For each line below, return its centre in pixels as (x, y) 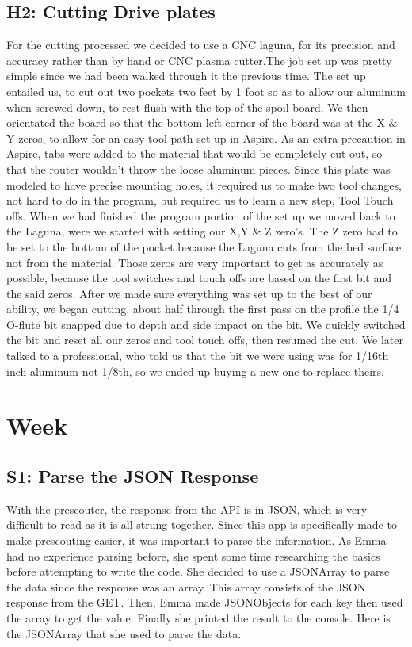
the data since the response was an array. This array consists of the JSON (186, 586)
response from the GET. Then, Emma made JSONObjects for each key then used (205, 602)
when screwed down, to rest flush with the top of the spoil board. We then (187, 107)
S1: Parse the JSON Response (133, 476)
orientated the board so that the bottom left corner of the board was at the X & (202, 123)
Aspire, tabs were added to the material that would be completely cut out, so (195, 153)
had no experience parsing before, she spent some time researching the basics (193, 555)
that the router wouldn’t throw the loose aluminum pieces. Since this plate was (198, 168)
